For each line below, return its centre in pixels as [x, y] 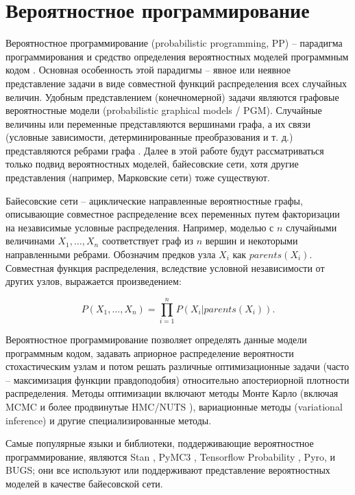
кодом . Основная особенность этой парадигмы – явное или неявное [148, 70]
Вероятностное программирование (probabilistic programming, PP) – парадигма [174, 43]
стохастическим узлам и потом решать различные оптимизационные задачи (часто [177, 366]
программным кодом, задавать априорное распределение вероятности [150, 353]
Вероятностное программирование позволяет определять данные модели [156, 339]
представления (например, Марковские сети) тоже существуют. [138, 177]
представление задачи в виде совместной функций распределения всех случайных [176, 83]
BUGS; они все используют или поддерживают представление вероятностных [168, 470]
